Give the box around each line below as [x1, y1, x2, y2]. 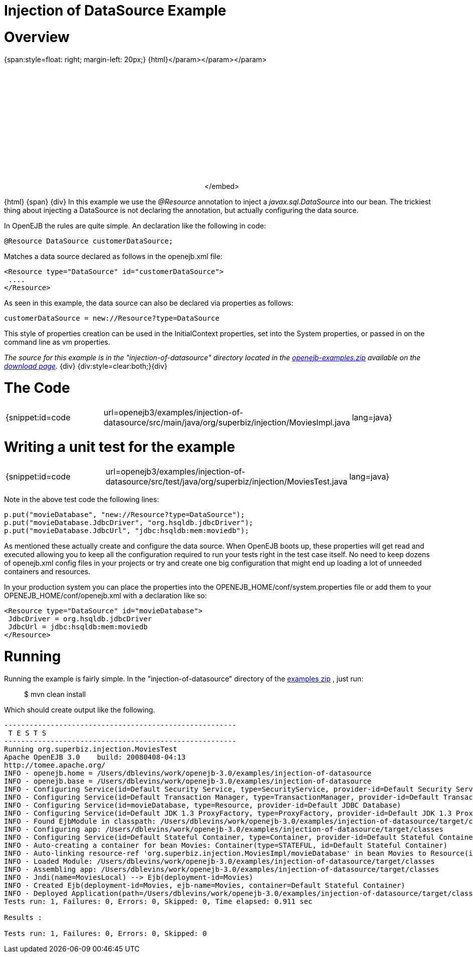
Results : [4, 913, 42, 921]
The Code [4, 379, 70, 397]
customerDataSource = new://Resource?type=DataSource [4, 314, 219, 322]
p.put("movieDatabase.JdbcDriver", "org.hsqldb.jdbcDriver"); [4, 518, 254, 527]
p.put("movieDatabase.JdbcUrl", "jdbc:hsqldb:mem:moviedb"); [4, 526, 249, 535]
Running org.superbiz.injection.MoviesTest [4, 745, 177, 753]
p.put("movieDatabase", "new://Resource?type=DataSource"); [4, 510, 245, 519]
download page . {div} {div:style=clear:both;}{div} [4, 361, 167, 370]
